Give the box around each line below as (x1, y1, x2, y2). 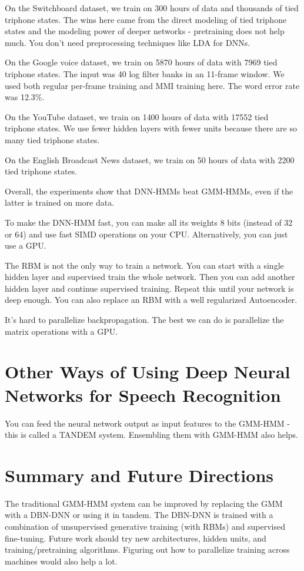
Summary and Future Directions (5, 463, 273, 487)
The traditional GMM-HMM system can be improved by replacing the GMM (5, 497, 283, 509)
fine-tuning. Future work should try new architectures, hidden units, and (5, 532, 266, 544)
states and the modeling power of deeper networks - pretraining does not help (5, 25, 285, 37)
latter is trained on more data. (5, 196, 115, 209)
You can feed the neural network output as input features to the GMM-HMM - (5, 417, 290, 429)
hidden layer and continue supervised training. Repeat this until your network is (5, 282, 294, 294)
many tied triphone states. (5, 133, 100, 146)
